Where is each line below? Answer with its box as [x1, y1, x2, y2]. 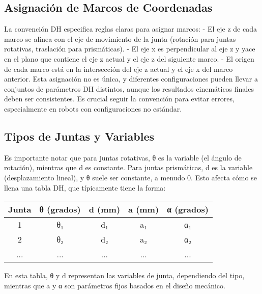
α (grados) [167, 203, 209, 216]
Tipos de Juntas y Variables [4, 128, 154, 144]
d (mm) [89, 203, 121, 216]
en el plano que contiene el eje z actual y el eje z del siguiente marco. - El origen [4, 53, 254, 64]
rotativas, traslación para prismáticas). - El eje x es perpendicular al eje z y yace [4, 43, 255, 54]
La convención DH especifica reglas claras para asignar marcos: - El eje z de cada [4, 23, 257, 34]
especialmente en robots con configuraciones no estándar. [4, 103, 182, 114]
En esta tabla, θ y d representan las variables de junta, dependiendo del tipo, [4, 270, 245, 281]
